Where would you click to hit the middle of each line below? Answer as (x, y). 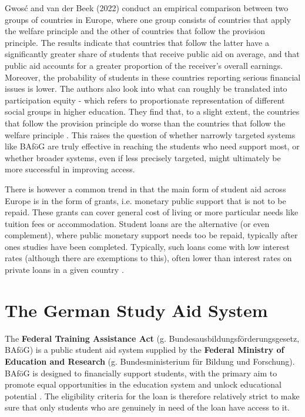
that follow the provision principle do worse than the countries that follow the (145, 123)
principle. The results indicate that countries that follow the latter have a (137, 42)
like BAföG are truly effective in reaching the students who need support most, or (152, 146)
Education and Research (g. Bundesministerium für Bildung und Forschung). (150, 361)
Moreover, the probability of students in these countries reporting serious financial (153, 77)
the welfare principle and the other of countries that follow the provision (135, 31)
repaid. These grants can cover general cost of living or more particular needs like (152, 212)
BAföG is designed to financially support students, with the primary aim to (141, 373)
